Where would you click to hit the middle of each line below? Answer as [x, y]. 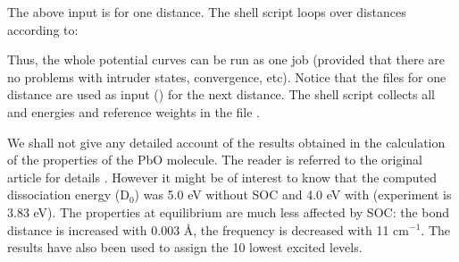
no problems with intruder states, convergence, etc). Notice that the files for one [227, 76]
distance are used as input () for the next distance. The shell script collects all [221, 94]
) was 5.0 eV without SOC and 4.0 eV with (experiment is [293, 194]
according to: [43, 29]
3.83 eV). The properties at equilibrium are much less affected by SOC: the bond [229, 211]
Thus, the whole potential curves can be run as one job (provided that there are [226, 59]
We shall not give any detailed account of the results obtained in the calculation [226, 142]
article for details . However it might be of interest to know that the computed [222, 177]
